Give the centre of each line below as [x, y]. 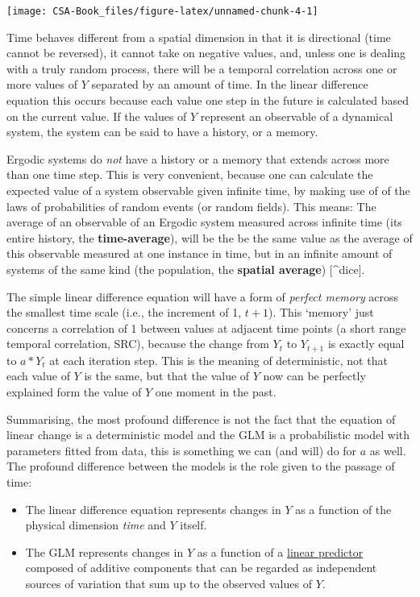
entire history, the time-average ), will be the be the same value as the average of [210, 237]
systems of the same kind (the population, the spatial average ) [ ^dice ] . [186, 269]
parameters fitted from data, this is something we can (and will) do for [182, 450]
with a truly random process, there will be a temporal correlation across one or [202, 68]
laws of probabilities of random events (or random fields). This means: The [191, 206]
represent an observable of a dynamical [297, 116]
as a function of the [343, 509]
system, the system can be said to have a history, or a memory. [162, 132]
